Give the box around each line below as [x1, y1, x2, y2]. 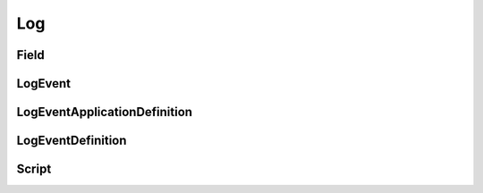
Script [16, 162, 52, 177]
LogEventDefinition [16, 133, 127, 148]
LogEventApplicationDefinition [16, 105, 192, 120]
